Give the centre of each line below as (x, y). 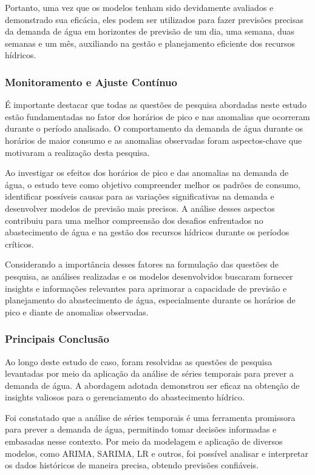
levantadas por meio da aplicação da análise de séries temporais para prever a (149, 373)
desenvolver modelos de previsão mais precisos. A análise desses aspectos (140, 208)
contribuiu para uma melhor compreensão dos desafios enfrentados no (134, 220)
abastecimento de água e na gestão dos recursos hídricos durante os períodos (147, 232)
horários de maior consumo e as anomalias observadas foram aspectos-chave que (154, 140)
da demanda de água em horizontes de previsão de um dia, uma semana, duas (150, 31)
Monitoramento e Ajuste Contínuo (91, 82)
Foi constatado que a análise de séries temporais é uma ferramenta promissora (150, 417)
